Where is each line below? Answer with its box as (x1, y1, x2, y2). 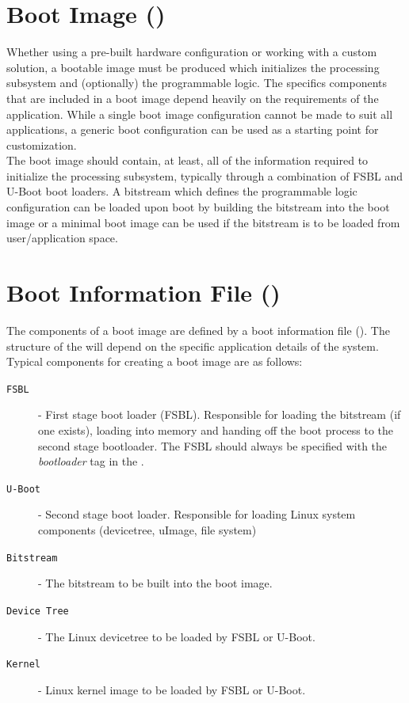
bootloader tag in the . (38, 453, 144, 469)
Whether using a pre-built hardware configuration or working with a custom (6, 44, 377, 60)
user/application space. (6, 230, 118, 246)
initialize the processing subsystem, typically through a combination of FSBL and (6, 167, 403, 184)
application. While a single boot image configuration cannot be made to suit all (6, 105, 393, 122)
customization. (6, 136, 77, 153)
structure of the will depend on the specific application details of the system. (6, 337, 379, 354)
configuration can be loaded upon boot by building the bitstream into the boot (6, 199, 390, 215)
